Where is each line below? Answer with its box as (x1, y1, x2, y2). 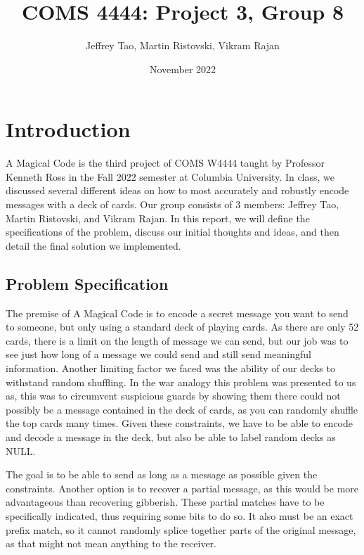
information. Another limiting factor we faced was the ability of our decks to (6, 360, 335, 375)
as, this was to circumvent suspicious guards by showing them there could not (6, 388, 341, 403)
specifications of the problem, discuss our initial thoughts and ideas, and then (6, 224, 339, 239)
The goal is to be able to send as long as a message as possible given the (6, 467, 318, 482)
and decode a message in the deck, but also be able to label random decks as (6, 429, 336, 444)
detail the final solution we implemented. (6, 238, 181, 253)
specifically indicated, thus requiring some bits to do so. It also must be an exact (6, 508, 353, 523)
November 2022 (149, 61, 216, 76)
